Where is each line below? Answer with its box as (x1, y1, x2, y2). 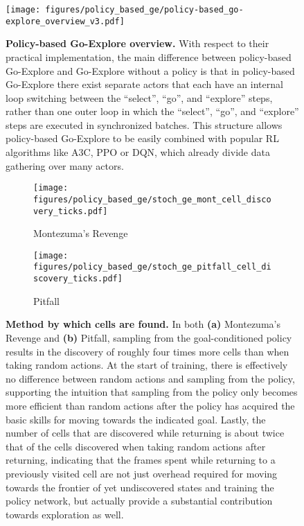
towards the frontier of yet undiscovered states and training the (6, 480, 274, 494)
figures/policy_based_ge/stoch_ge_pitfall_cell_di (33, 262, 271, 272)
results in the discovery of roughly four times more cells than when (6, 344, 289, 358)
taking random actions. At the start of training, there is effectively (6, 358, 288, 372)
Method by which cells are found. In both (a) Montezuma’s (6, 317, 280, 331)
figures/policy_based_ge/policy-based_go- (45, 5, 244, 15)
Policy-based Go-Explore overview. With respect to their (6, 36, 269, 51)
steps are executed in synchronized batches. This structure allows (6, 117, 283, 132)
